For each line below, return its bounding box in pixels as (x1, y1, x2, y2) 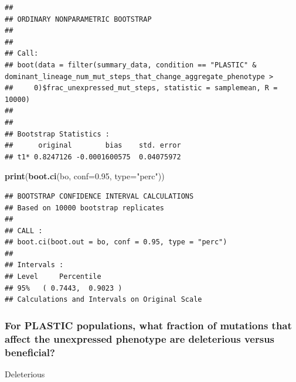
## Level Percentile (5, 272, 101, 281)
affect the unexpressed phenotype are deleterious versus (5, 331, 275, 346)
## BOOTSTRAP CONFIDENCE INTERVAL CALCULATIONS (5, 192, 194, 200)
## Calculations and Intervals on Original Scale (5, 295, 202, 304)
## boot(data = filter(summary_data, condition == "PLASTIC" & (5, 60, 257, 69)
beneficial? (5, 345, 55, 359)
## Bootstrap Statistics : (5, 129, 110, 138)
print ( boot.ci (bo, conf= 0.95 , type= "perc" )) (5, 170, 165, 182)
